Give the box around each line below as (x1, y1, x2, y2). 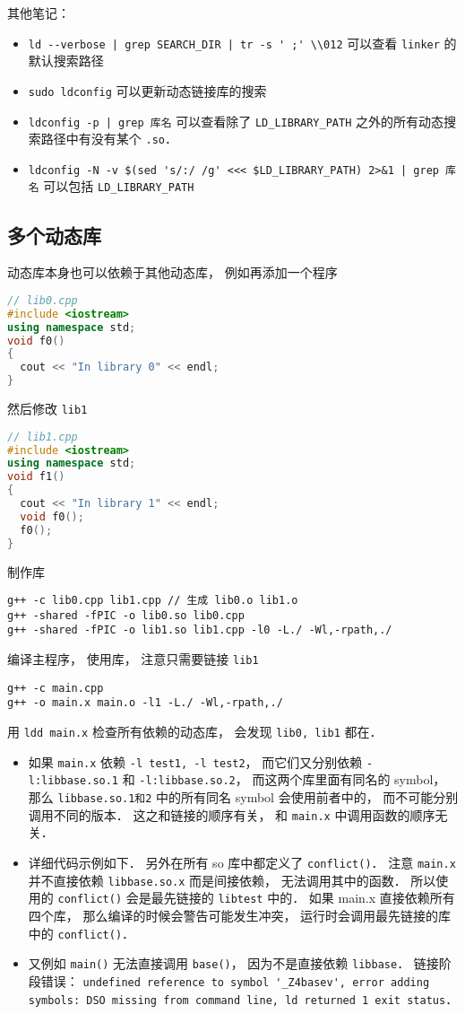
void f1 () (7, 470, 65, 484)
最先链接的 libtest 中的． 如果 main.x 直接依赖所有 (151, 888, 455, 907)
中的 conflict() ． (28, 923, 135, 942)
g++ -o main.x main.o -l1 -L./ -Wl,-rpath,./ (7, 696, 283, 710)
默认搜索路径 (28, 51, 104, 70)
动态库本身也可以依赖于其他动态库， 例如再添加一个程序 (7, 263, 338, 282)
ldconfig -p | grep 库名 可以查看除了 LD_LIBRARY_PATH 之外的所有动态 (28, 111, 443, 130)
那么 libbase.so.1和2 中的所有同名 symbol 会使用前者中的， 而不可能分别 (28, 788, 459, 807)
